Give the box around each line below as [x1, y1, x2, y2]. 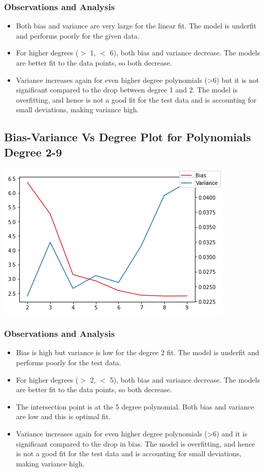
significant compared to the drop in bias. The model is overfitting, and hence [16, 438, 255, 449]
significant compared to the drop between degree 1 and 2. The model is [16, 84, 238, 95]
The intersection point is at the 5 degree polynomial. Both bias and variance [16, 401, 254, 412]
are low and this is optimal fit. [16, 411, 111, 422]
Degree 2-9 [4, 144, 62, 160]
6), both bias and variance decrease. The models [110, 47, 260, 58]
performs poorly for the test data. [16, 357, 121, 367]
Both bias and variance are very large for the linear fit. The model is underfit [16, 20, 256, 31]
